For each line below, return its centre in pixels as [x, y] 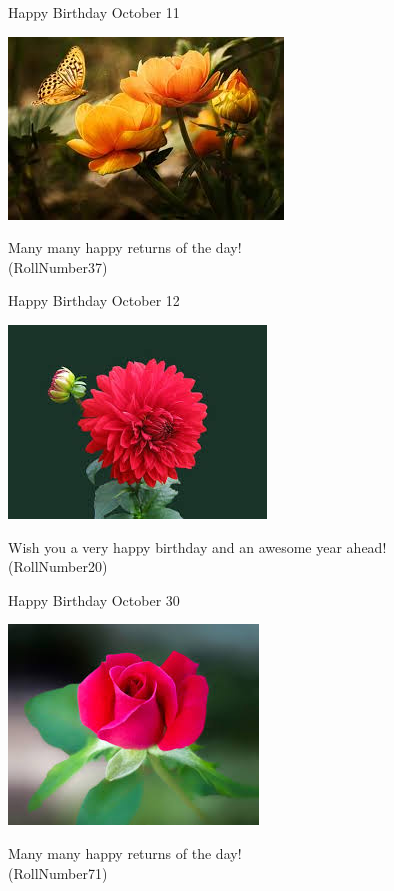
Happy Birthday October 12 [94, 300]
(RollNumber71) [58, 872]
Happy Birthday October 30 [94, 599]
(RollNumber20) [58, 566]
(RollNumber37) [58, 266]
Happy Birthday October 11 [94, 12]
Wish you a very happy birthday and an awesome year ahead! [197, 546]
